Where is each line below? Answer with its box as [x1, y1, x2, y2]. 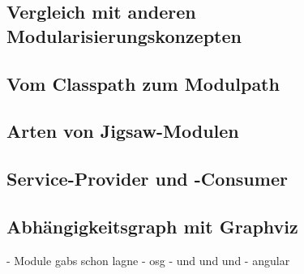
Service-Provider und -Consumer [6, 166, 288, 191]
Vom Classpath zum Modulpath [6, 71, 280, 96]
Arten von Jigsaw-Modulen [6, 118, 239, 143]
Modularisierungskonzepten [6, 23, 242, 48]
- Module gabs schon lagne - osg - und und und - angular [6, 251, 290, 268]
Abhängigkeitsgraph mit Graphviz [6, 213, 298, 238]
